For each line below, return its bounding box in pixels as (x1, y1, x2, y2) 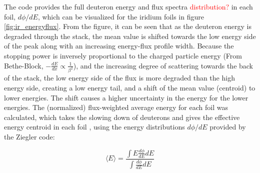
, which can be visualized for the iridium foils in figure (37, 11, 204, 21)
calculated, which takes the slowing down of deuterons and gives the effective (4, 111, 240, 122)
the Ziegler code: (4, 131, 55, 141)
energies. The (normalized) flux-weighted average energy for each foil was (4, 102, 228, 112)
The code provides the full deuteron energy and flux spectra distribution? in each (4, 1, 253, 11)
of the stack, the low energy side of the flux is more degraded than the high (4, 72, 235, 83)
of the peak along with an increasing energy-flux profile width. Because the (4, 40, 234, 51)
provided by (209, 121, 246, 132)
